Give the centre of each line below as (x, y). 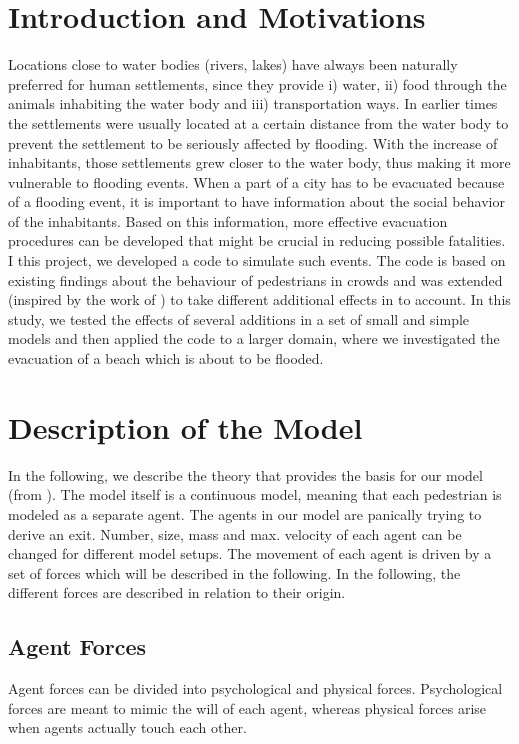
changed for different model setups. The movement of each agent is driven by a (250, 553)
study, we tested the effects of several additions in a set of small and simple (239, 318)
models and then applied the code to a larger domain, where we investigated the (254, 338)
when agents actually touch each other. (127, 727)
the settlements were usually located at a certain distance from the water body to (258, 122)
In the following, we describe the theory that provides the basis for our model (245, 474)
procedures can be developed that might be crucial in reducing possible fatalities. (257, 240)
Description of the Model (185, 426)
